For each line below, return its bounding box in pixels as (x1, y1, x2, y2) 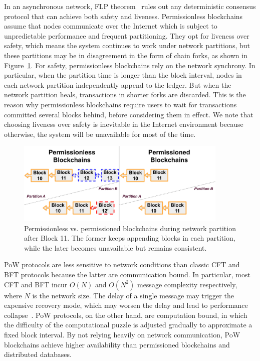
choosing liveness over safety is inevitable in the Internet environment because (4, 119, 243, 129)
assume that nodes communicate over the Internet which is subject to (4, 21, 217, 31)
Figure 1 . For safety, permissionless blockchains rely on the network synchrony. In (4, 60, 255, 70)
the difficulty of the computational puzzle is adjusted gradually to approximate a (4, 319, 252, 330)
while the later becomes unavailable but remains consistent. (24, 242, 207, 253)
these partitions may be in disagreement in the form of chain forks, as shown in (4, 50, 247, 60)
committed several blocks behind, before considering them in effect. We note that (4, 109, 253, 119)
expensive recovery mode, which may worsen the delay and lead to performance (4, 300, 248, 310)
